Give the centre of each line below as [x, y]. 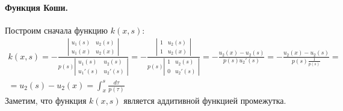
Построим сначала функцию [57, 30]
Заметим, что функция [46, 100]
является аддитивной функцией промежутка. [205, 100]
